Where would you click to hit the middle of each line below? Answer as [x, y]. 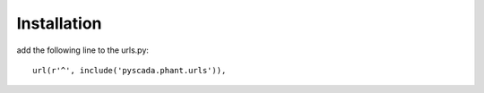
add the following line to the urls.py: [83, 50]
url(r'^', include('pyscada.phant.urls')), [130, 70]
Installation [59, 23]
